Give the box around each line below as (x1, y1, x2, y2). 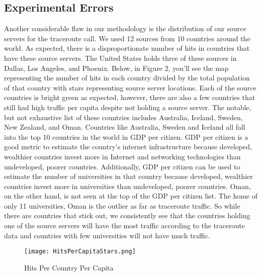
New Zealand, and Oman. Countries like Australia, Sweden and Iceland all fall (4, 122, 245, 132)
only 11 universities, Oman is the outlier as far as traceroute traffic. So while (4, 200, 240, 211)
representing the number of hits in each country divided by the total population (4, 72, 250, 83)
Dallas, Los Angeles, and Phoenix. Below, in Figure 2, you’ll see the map (4, 62, 229, 73)
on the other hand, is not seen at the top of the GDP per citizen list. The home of (4, 191, 257, 201)
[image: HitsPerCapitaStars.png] (24, 248, 136, 255)
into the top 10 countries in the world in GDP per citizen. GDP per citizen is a (4, 131, 248, 142)
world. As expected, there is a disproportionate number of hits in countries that (4, 43, 250, 53)
